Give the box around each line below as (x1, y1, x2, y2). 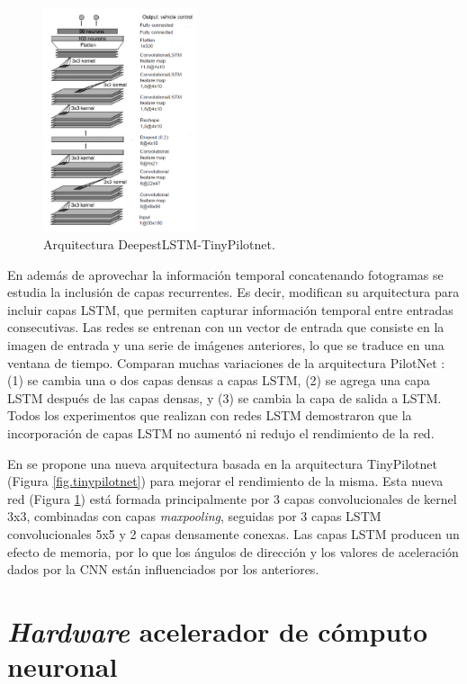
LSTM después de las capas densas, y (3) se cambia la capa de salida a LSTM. (7, 388, 442, 407)
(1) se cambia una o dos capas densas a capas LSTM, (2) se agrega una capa (7, 371, 430, 390)
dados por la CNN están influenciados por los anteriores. (7, 560, 319, 579)
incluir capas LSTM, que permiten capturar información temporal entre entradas (7, 300, 454, 319)
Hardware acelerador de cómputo (7, 612, 427, 650)
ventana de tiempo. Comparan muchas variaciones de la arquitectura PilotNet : (7, 353, 445, 372)
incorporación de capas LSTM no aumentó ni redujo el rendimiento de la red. (7, 424, 435, 443)
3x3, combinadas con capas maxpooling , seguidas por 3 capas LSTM (7, 507, 382, 526)
